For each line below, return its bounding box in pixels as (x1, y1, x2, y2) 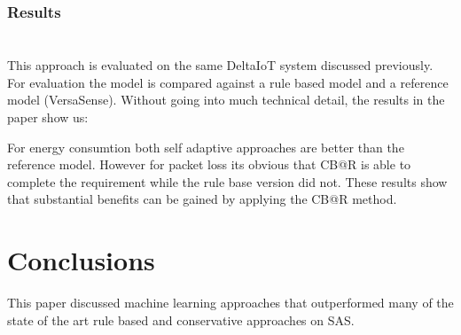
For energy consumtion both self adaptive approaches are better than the (7, 137, 404, 156)
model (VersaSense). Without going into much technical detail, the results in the (7, 90, 445, 109)
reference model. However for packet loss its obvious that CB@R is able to (7, 155, 411, 174)
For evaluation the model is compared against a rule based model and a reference (7, 73, 449, 91)
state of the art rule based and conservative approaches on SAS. (7, 310, 355, 329)
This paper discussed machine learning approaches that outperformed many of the (7, 293, 454, 312)
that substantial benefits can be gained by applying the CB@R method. (7, 190, 397, 208)
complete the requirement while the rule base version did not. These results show (7, 172, 448, 191)
